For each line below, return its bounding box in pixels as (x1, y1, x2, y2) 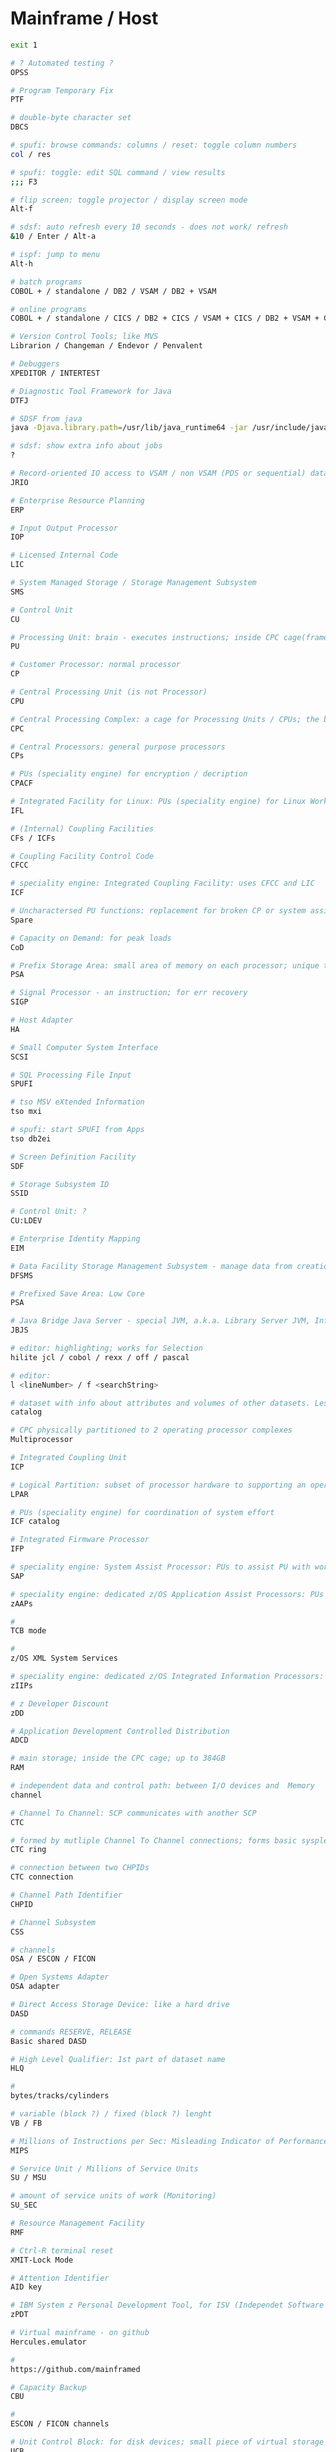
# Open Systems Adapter (10, 1972, 110, 1982)
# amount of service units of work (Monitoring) (10, 2191, 217, 2201)
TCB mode (10, 1626, 47, 1636)
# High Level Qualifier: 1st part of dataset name (10, 2054, 226, 2064)
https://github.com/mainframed (10, 2364, 141, 2374)
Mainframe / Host (10, 7, 159, 30)
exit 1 (10, 40, 38, 50)
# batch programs (10, 277, 83, 287)
